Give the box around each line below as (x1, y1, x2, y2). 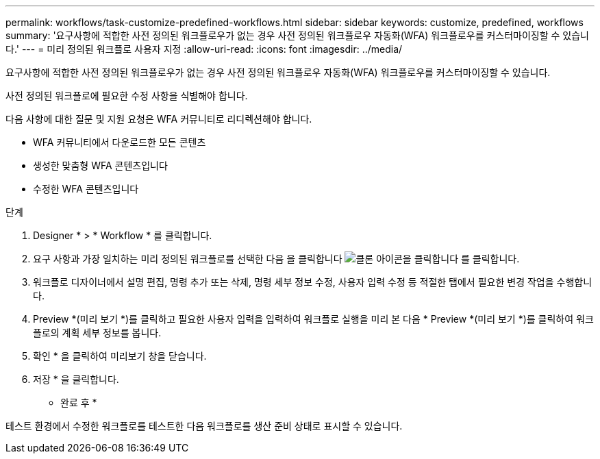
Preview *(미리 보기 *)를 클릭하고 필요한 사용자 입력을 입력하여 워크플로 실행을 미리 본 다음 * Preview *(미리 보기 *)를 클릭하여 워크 (33, 313, 594, 325)
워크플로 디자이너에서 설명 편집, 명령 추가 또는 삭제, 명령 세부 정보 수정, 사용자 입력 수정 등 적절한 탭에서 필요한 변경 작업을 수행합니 (33, 276, 592, 288)
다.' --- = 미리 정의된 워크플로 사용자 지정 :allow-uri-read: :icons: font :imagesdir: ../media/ (5, 43, 403, 55)
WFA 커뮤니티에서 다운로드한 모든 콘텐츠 (33, 136, 206, 148)
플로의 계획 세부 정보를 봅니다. (33, 327, 162, 338)
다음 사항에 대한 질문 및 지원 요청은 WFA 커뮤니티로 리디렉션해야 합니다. (5, 113, 312, 125)
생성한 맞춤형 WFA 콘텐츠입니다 (33, 160, 168, 171)
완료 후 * (60, 397, 97, 408)
